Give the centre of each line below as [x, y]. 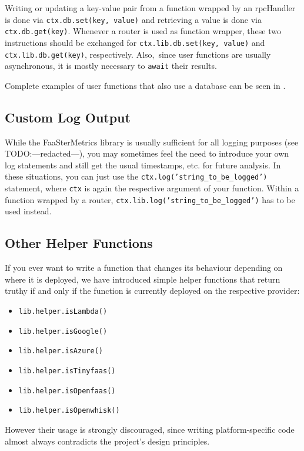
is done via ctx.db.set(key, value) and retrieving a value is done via [133, 19]
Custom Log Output [68, 117]
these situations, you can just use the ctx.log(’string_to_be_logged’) [136, 176]
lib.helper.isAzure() [61, 351]
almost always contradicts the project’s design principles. [107, 441]
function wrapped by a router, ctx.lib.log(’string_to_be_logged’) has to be [150, 199]
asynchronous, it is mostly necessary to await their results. [111, 66]
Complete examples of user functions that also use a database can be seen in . [145, 85]
